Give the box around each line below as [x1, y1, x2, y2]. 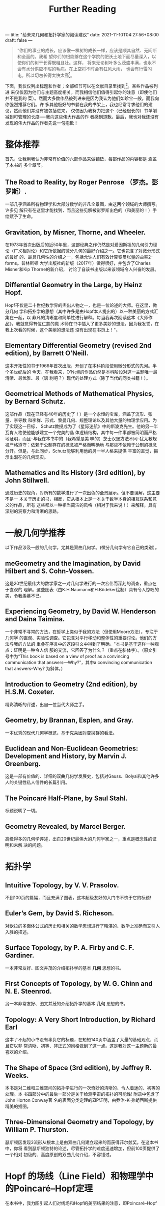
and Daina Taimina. [5, 615, 65, 623]
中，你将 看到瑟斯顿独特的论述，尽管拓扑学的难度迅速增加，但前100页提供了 [5, 1145, 160, 1151]
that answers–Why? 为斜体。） [5, 665, 65, 671]
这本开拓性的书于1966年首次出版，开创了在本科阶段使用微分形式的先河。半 [5, 362, 157, 368]
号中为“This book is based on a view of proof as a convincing [5, 653, 129, 659]
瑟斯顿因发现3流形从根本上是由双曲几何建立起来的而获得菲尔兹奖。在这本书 [5, 1139, 159, 1145]
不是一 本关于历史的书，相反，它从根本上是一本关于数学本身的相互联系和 [5, 496, 153, 502]
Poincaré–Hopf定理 [14, 1183, 93, 1194]
